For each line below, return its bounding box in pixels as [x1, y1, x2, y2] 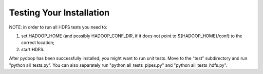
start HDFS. [21, 46, 45, 52]
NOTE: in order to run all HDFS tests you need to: [9, 24, 107, 30]
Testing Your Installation [9, 7, 110, 18]
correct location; [21, 40, 55, 45]
